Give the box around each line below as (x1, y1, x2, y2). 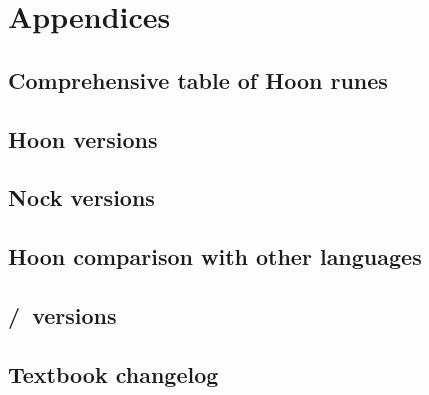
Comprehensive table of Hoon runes (8, 64, 388, 95)
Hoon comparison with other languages (8, 241, 422, 272)
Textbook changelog (8, 358, 219, 389)
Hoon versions (8, 123, 158, 154)
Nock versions (8, 182, 155, 213)
